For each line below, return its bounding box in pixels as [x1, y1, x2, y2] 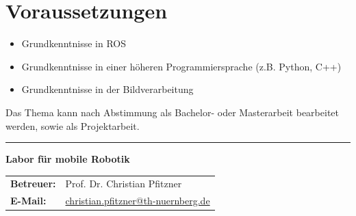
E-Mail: [10, 193, 47, 208]
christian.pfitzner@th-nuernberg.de [65, 193, 210, 208]
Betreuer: [10, 176, 56, 191]
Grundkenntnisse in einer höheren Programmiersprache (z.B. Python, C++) [21, 59, 342, 73]
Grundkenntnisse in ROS [21, 36, 126, 51]
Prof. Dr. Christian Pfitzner [65, 176, 182, 191]
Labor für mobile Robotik [5, 152, 130, 166]
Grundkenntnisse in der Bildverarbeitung [21, 82, 194, 96]
